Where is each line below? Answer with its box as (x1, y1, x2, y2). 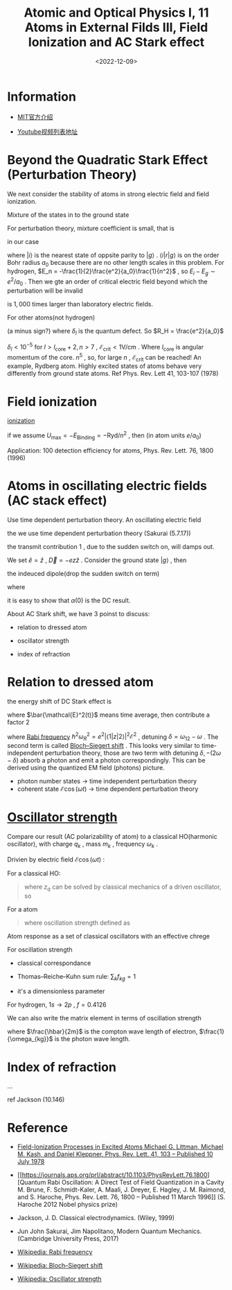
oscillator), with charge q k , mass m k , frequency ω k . (7, 840, 158, 850)
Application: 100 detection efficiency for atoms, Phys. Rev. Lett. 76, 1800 (7, 446, 214, 455)
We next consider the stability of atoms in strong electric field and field (7, 189, 209, 198)
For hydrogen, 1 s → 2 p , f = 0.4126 (7, 1000, 107, 1009)
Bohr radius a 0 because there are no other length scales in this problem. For (7, 258, 224, 268)
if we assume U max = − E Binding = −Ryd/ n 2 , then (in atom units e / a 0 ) (7, 430, 202, 441)
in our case (7, 237, 39, 245)
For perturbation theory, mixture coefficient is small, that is (7, 224, 175, 232)
